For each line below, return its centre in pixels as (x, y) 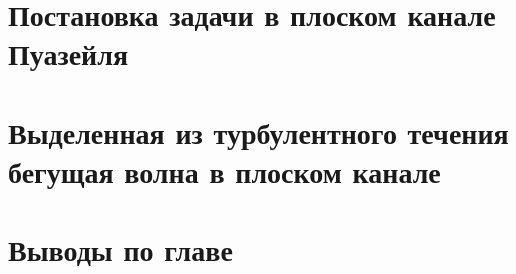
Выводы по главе (120, 249)
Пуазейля (68, 53)
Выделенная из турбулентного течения (258, 131)
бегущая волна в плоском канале (224, 170)
